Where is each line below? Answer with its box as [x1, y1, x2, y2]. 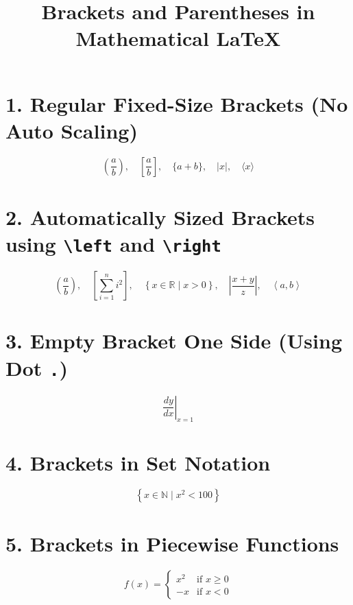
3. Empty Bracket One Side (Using [5, 327, 343, 355]
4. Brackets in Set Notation [5, 448, 271, 476]
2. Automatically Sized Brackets [5, 202, 315, 230]
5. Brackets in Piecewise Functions [5, 529, 339, 557]
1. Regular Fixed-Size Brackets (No [5, 89, 348, 117]
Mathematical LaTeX [75, 24, 281, 52]
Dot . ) [5, 353, 68, 381]
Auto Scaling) [5, 116, 138, 144]
